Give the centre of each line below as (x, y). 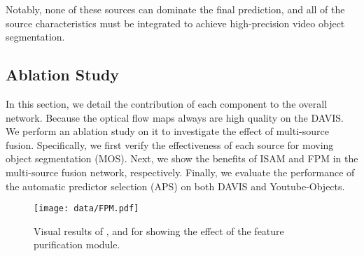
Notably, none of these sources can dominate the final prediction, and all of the (175, 9)
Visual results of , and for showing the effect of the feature (159, 230)
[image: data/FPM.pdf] (86, 209)
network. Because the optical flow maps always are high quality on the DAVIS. (175, 117)
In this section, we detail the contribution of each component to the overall (167, 103)
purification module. (77, 244)
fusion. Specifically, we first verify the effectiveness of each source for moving (170, 144)
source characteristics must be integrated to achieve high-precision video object (175, 23)
